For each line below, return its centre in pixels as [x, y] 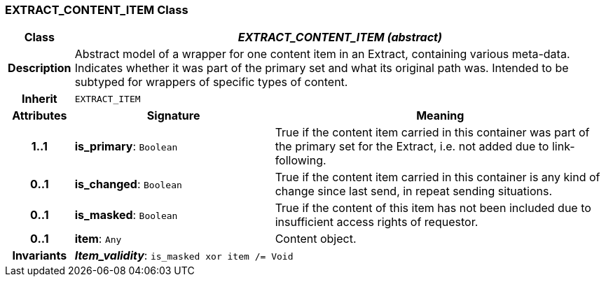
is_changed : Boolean [128, 184]
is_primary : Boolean [126, 147]
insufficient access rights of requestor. [377, 222]
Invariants [40, 256]
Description [40, 68]
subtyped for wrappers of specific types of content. [211, 82]
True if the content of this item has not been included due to [433, 208]
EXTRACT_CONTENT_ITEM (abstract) [340, 37]
